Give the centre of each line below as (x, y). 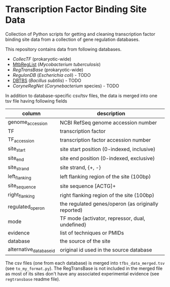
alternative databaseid (31, 250)
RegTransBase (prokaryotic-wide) (48, 70)
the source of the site (85, 241)
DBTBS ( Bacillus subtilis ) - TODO (47, 80)
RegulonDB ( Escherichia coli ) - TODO (52, 75)
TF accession (21, 140)
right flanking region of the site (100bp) (107, 195)
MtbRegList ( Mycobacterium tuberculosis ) (57, 64)
